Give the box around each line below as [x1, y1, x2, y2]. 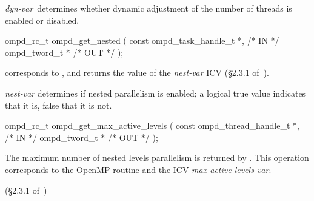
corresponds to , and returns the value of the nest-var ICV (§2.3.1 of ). [5, 66, 269, 79]
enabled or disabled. [5, 13, 79, 26]
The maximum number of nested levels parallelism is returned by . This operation [5, 151, 309, 164]
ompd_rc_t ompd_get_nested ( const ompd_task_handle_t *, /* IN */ [5, 34, 279, 47]
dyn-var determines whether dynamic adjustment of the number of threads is [5, 2, 292, 14]
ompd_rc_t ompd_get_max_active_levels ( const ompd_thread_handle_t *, [5, 119, 299, 132]
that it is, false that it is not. [5, 98, 112, 111]
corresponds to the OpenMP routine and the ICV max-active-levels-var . [5, 163, 272, 175]
